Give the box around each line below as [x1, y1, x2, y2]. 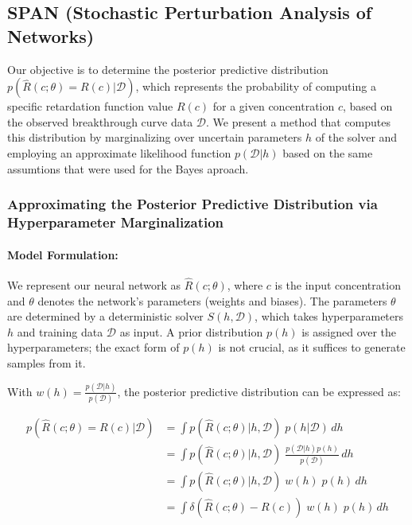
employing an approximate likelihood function [7, 144, 231, 161]
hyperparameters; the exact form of [7, 339, 180, 356]
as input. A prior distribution [119, 323, 263, 340]
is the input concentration [274, 276, 401, 293]
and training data [17, 323, 103, 340]
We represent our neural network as [7, 276, 181, 293]
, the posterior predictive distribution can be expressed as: [117, 383, 401, 399]
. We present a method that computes [206, 113, 391, 130]
